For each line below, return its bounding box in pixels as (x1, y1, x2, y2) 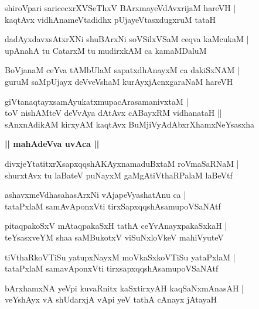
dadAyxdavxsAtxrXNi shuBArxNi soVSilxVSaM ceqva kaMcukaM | (5, 33, 249, 45)
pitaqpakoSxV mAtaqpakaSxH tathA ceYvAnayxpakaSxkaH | (5, 219, 227, 232)
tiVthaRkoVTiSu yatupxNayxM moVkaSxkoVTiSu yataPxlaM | (5, 250, 236, 263)
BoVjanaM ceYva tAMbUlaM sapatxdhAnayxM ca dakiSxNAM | (5, 64, 240, 76)
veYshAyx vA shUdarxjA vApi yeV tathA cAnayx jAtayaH (5, 293, 217, 305)
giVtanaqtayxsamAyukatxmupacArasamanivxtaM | (5, 95, 189, 107)
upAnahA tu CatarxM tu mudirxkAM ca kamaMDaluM (5, 44, 207, 56)
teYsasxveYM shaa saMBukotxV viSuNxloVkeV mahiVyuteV (5, 231, 224, 243)
